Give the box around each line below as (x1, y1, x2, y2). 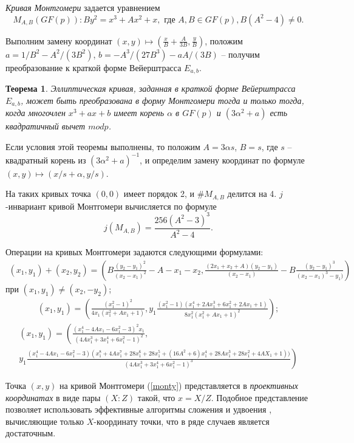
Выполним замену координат (5, 34, 112, 47)
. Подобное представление (211, 391, 308, 404)
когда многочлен (5, 106, 66, 119)
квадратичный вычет (5, 120, 86, 132)
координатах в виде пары (5, 391, 101, 404)
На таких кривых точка (5, 187, 91, 200)
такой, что (137, 391, 175, 404)
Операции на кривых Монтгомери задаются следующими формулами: (5, 246, 264, 258)
